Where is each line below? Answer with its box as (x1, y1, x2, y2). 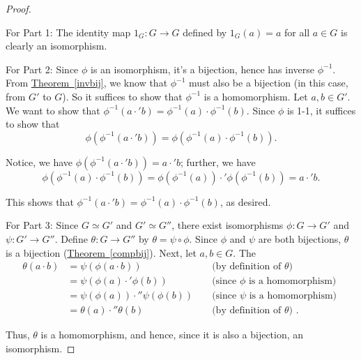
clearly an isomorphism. (6, 38, 107, 53)
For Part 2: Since (6, 61, 79, 76)
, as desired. (220, 194, 271, 209)
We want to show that (6, 103, 100, 117)
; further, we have (180, 154, 256, 169)
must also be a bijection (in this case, (189, 75, 348, 90)
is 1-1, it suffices (286, 103, 356, 117)
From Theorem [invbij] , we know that (6, 75, 168, 90)
